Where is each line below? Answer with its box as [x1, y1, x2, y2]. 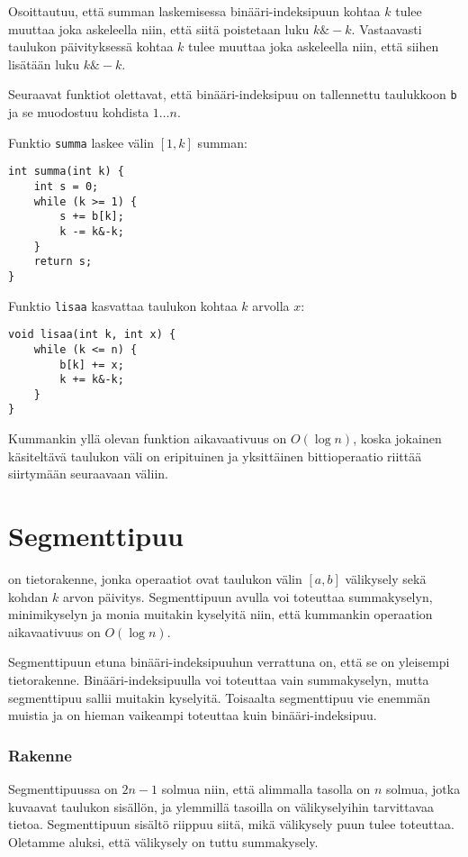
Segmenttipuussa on [8, 780, 118, 798]
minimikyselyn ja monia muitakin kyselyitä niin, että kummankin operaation [8, 605, 433, 624]
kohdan [8, 587, 49, 606]
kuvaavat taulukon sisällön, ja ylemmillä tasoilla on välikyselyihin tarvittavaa [8, 797, 434, 816]
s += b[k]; [59, 210, 124, 223]
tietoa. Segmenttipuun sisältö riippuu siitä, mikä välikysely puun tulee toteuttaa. [8, 815, 454, 834]
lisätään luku [8, 54, 80, 73]
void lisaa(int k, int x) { [8, 328, 176, 342]
